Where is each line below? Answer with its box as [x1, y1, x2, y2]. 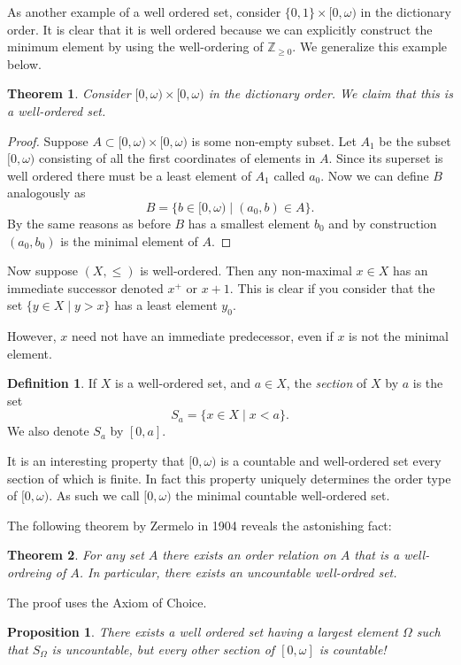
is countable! [319, 639, 387, 658]
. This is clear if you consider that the [229, 278, 435, 297]
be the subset [379, 131, 451, 150]
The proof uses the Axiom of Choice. [7, 592, 207, 611]
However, [7, 327, 57, 345]
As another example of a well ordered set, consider [7, 3, 281, 20]
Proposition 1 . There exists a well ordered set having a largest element [7, 622, 398, 641]
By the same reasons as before [7, 213, 171, 232]
